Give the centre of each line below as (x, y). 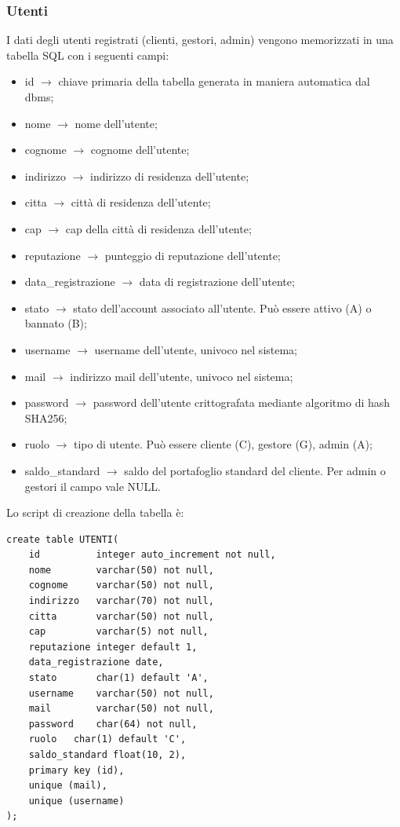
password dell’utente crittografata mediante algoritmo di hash (242, 403)
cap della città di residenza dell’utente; (158, 228)
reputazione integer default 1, (113, 647)
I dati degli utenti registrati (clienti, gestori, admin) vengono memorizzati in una (200, 40)
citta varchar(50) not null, (121, 616)
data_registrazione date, (96, 662)
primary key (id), (76, 770)
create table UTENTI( (63, 539)
